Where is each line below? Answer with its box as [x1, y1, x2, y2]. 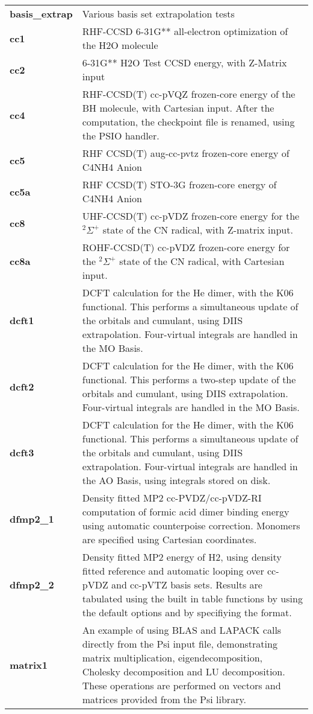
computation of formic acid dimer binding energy [82, 505, 290, 518]
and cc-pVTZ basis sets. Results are [111, 578, 262, 591]
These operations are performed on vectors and [82, 678, 281, 692]
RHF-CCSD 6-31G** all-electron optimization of [82, 24, 288, 38]
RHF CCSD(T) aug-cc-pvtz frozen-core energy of [82, 146, 290, 160]
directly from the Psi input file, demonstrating [82, 637, 277, 651]
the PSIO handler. [82, 129, 160, 142]
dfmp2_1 [10, 511, 54, 526]
